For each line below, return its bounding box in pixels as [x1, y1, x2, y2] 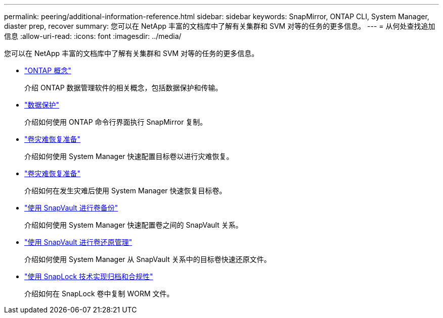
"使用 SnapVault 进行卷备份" [24, 203, 118, 212]
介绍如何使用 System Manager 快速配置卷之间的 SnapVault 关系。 [24, 221, 243, 229]
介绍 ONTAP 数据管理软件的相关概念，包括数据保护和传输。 [24, 83, 223, 92]
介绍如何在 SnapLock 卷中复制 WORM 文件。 [24, 289, 174, 298]
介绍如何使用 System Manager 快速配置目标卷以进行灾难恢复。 [24, 152, 234, 161]
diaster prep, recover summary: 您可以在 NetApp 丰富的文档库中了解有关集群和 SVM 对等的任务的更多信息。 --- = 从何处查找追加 [4, 22, 435, 30]
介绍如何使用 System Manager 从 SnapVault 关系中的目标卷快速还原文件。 [24, 255, 271, 263]
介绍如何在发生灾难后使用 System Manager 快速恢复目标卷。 [24, 186, 227, 195]
